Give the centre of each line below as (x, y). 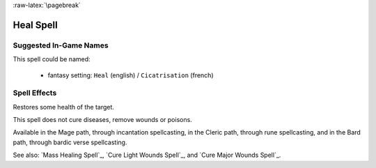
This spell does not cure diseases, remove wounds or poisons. (103, 120)
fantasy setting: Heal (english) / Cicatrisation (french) (131, 75)
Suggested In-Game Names (61, 45)
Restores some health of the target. (64, 107)
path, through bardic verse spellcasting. (70, 142)
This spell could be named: (52, 59)
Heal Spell (36, 25)
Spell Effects (35, 93)
